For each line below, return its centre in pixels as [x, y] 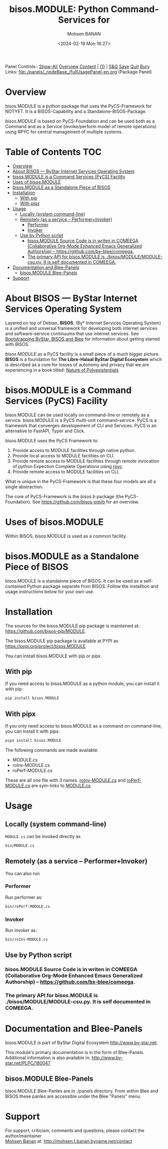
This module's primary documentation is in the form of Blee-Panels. [75, 1053]
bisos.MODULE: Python [59, 9]
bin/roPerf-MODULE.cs [28, 906]
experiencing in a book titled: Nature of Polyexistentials [62, 370]
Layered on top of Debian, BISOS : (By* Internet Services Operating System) [83, 323]
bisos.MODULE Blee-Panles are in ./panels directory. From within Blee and [82, 1091]
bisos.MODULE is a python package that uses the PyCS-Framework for [78, 106]
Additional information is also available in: [48, 1058]
